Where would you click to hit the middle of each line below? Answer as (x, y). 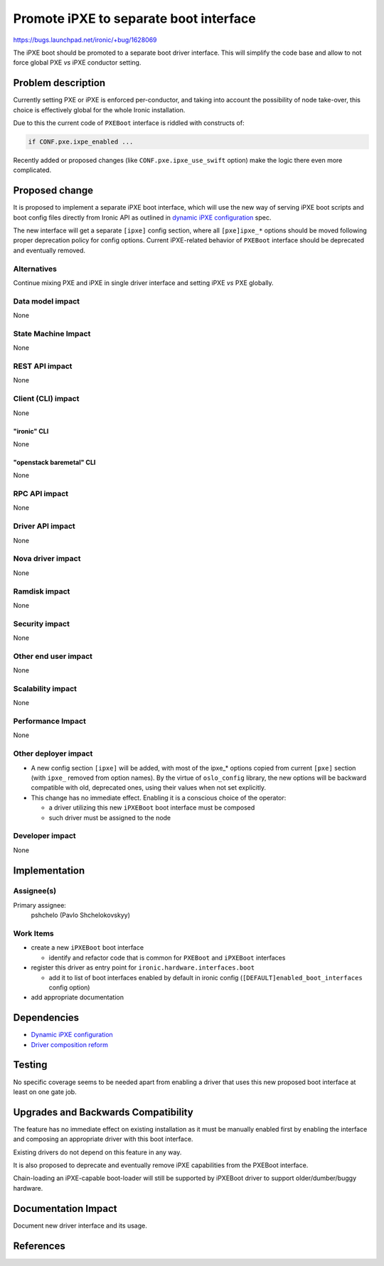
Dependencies (46, 1018)
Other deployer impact (53, 753)
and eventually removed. (49, 250)
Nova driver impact (47, 559)
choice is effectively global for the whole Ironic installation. (99, 109)
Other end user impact (53, 656)
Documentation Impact (65, 1208)
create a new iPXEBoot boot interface (87, 948)
